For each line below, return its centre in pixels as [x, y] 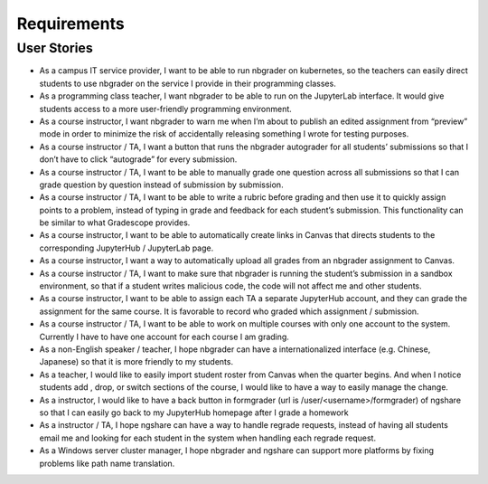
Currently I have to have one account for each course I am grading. [164, 337]
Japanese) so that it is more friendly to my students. [136, 362]
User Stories [55, 48]
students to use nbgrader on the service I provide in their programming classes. [188, 83]
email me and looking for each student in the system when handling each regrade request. [208, 438]
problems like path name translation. [107, 463]
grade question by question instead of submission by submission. [161, 185]
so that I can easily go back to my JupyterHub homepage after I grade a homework [194, 413]
